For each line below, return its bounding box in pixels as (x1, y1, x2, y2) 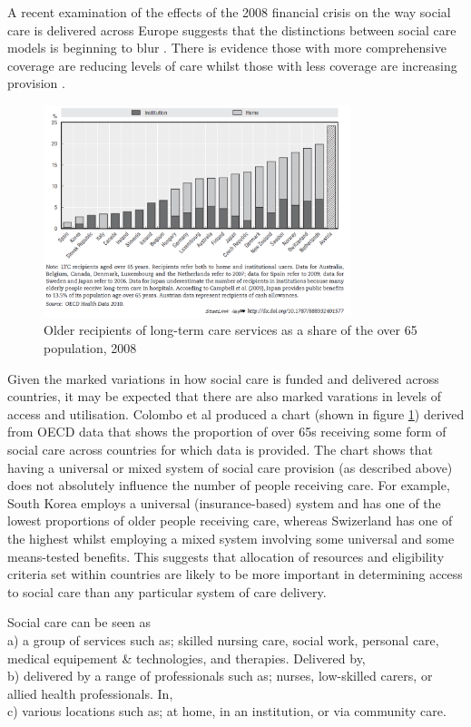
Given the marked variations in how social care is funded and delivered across (7, 368, 439, 388)
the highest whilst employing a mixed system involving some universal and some (7, 528, 455, 547)
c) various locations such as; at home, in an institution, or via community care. (7, 702, 446, 721)
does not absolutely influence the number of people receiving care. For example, (7, 476, 450, 495)
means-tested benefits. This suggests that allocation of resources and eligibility (7, 546, 445, 565)
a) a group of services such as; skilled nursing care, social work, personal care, (7, 630, 439, 649)
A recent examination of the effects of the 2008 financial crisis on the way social (7, 3, 451, 21)
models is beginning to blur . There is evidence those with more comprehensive (7, 38, 446, 57)
